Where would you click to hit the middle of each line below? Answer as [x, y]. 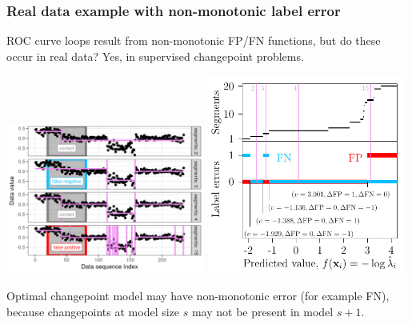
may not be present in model [262, 311]
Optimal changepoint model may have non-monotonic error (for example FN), [198, 295]
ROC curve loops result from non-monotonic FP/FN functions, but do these [194, 40]
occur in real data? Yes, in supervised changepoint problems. [155, 56]
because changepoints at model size [93, 311]
